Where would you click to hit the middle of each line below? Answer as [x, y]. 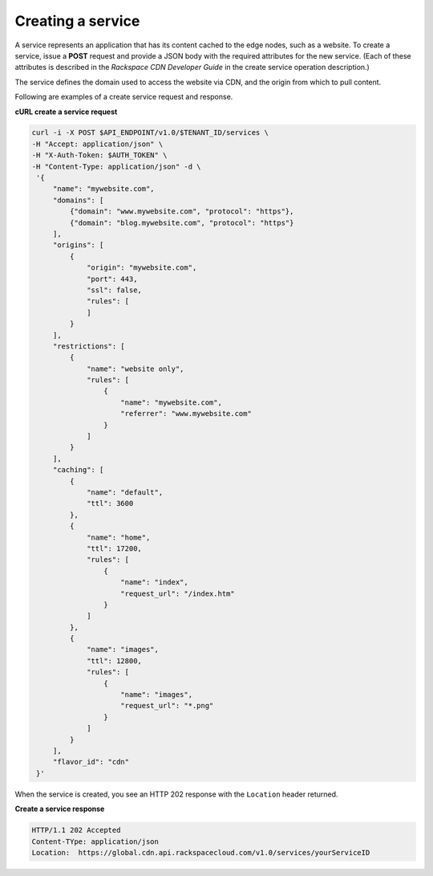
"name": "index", [154, 583]
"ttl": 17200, [114, 548]
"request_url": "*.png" [167, 706]
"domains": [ [78, 200]
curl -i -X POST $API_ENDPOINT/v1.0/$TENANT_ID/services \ [150, 133]
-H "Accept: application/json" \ [97, 144]
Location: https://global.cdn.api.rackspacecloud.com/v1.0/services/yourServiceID [201, 852]
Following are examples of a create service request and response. [124, 97]
